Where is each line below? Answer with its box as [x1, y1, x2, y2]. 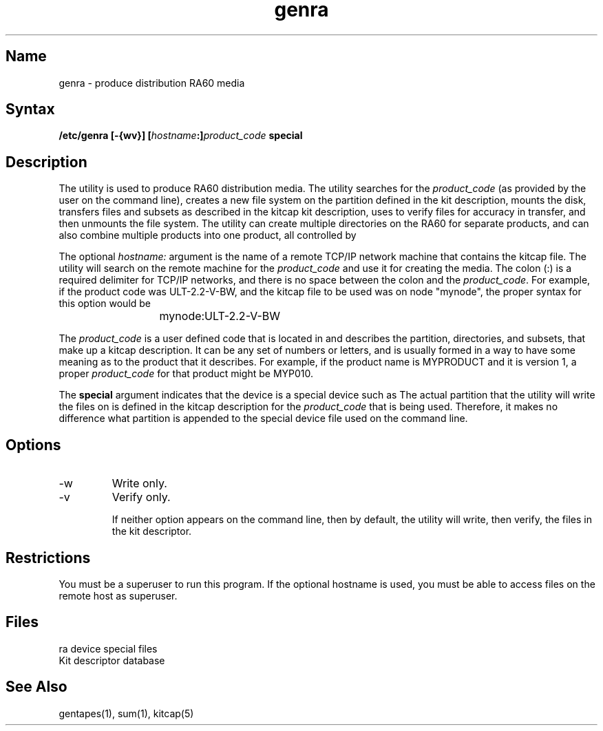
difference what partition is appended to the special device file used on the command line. [59, 412, 468, 425]
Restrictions [6, 549, 91, 566]
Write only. [112, 476, 167, 491]
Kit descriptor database [59, 654, 165, 666]
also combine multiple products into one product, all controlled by [59, 229, 357, 242]
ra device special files [59, 642, 158, 655]
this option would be [59, 297, 151, 310]
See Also [6, 678, 67, 696]
